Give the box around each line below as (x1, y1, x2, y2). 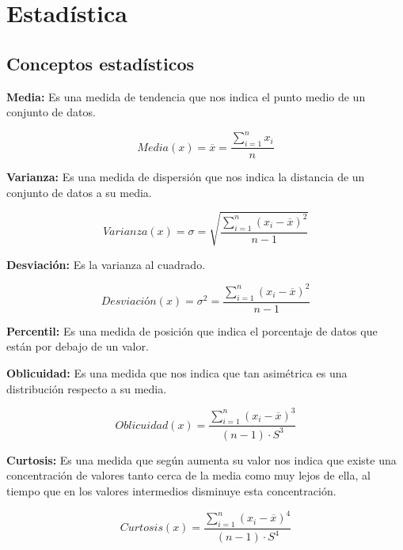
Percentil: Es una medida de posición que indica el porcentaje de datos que (6, 322, 378, 339)
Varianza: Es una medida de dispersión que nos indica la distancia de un (6, 169, 365, 185)
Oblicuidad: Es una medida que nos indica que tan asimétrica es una (6, 364, 348, 381)
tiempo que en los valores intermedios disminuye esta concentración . (6, 482, 336, 499)
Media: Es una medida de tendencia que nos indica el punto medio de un (6, 88, 366, 104)
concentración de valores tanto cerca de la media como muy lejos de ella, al (6, 467, 371, 484)
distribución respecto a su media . (6, 380, 167, 396)
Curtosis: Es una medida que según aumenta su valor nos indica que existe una (6, 451, 397, 468)
